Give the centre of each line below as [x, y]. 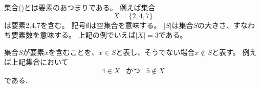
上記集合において [40, 62]
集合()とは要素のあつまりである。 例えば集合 [80, 7]
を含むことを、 [73, 52]
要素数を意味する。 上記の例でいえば [73, 35]
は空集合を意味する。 [125, 25]
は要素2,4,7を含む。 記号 [45, 25]
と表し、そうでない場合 [155, 52]
